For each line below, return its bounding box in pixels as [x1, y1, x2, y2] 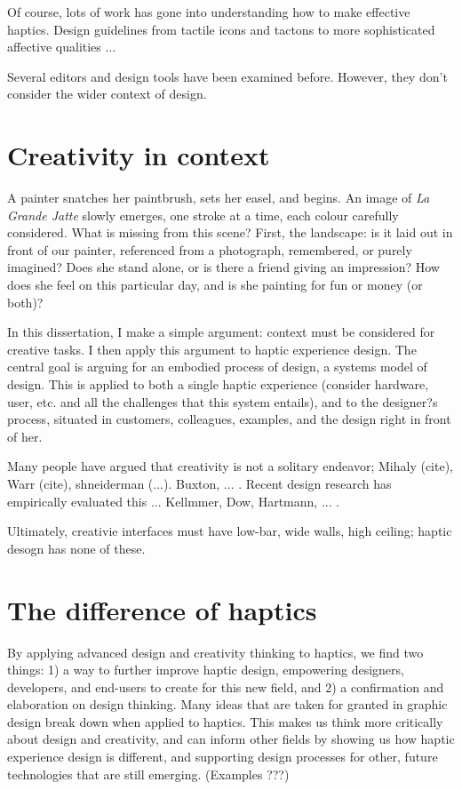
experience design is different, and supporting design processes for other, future [7, 747, 438, 766]
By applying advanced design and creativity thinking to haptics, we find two [7, 642, 424, 661]
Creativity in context [7, 137, 270, 173]
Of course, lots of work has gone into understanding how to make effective [7, 3, 410, 20]
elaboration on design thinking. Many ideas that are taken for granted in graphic [7, 695, 448, 714]
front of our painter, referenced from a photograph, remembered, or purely [7, 240, 412, 259]
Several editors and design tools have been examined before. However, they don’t [7, 67, 448, 85]
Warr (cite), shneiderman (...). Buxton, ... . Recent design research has [7, 475, 392, 492]
